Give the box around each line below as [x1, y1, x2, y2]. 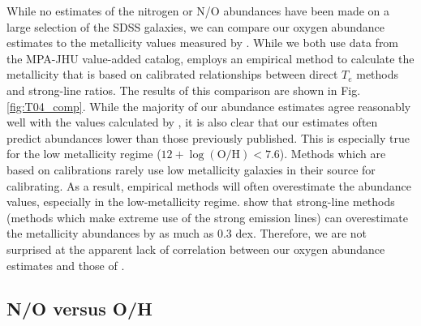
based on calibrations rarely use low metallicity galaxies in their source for [6, 161, 376, 178]
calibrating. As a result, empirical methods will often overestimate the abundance [6, 177, 412, 194]
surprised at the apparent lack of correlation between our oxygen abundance [6, 240, 385, 257]
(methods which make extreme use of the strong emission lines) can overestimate [6, 208, 408, 225]
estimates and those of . [6, 256, 125, 273]
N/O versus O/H [6, 296, 153, 321]
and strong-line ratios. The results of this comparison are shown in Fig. [6, 81, 361, 98]
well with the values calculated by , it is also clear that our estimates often [6, 114, 378, 131]
